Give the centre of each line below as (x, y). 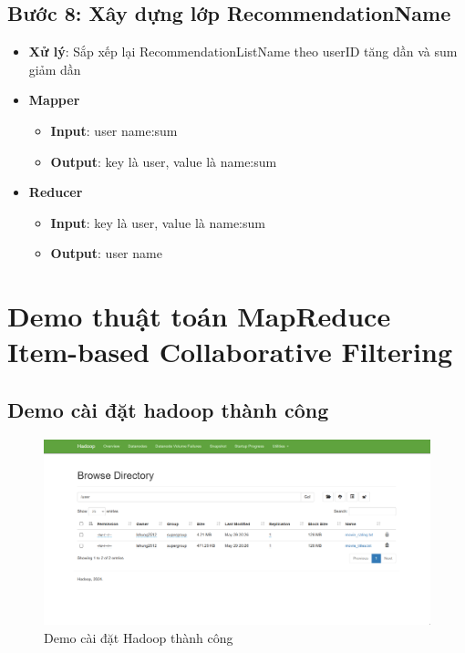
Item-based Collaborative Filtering (230, 352)
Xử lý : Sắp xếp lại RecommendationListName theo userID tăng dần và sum (243, 52)
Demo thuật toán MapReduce (199, 316)
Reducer (56, 192)
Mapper (54, 100)
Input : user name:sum (114, 130)
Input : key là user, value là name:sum (158, 222)
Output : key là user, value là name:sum (164, 161)
